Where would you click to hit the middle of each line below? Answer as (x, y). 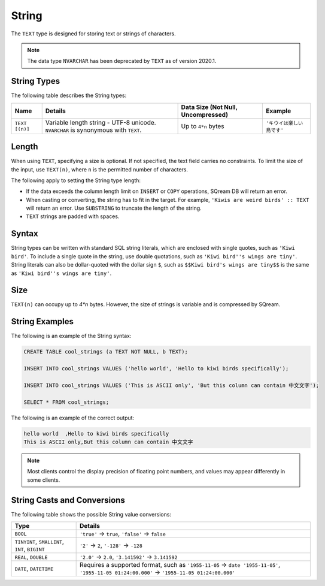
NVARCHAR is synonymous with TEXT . (93, 130)
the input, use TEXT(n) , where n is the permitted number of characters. (100, 169)
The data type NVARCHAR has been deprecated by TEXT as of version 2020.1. (122, 61)
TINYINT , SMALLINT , (39, 542)
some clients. (44, 480)
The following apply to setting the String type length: (76, 180)
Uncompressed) (205, 114)
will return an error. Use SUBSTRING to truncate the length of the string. (114, 208)
